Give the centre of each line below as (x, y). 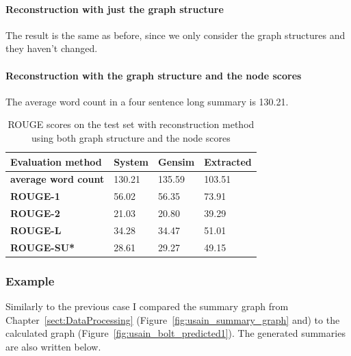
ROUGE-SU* (43, 247)
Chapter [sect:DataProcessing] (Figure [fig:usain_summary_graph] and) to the (173, 319)
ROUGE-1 (35, 196)
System (131, 161)
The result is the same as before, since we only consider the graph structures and (175, 35)
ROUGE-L (36, 230)
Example (30, 280)
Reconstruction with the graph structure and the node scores (154, 75)
